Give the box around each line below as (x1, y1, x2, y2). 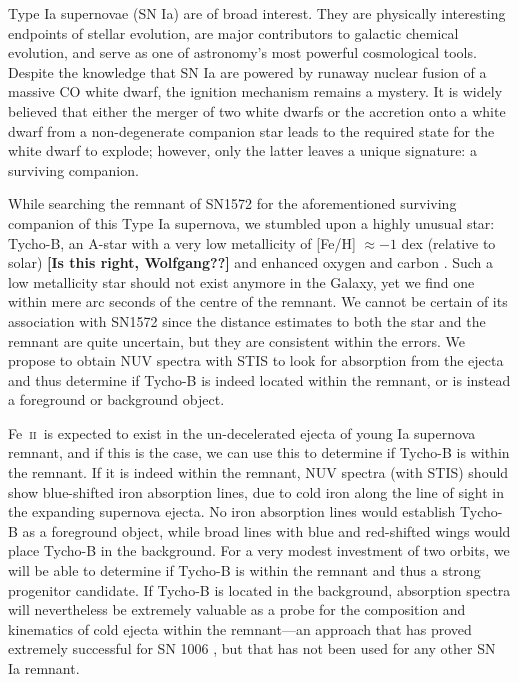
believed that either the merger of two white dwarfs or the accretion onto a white (8, 100, 506, 121)
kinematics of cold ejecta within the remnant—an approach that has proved (8, 618, 472, 639)
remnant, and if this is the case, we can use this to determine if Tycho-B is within (8, 442, 510, 463)
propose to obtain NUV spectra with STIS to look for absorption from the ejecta (8, 350, 504, 371)
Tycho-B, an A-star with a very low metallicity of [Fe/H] (8, 232, 356, 253)
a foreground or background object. (8, 389, 225, 410)
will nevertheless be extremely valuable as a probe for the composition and (8, 599, 466, 620)
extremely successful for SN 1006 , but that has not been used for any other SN (8, 638, 496, 659)
